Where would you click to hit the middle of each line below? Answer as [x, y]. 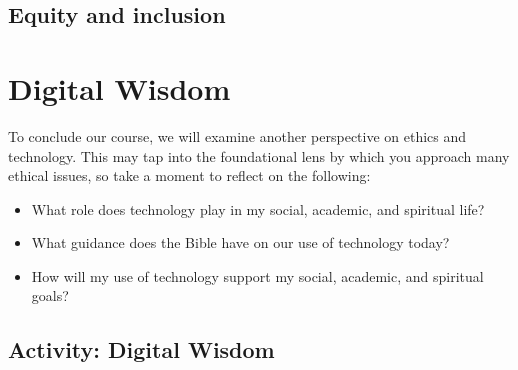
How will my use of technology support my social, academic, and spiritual [257, 275]
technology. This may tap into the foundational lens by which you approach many [259, 155]
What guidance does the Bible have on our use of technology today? [240, 242]
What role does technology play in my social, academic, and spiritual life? [258, 208]
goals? [50, 295]
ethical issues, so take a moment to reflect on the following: [189, 175]
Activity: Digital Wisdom [141, 349]
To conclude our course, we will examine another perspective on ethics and [237, 135]
